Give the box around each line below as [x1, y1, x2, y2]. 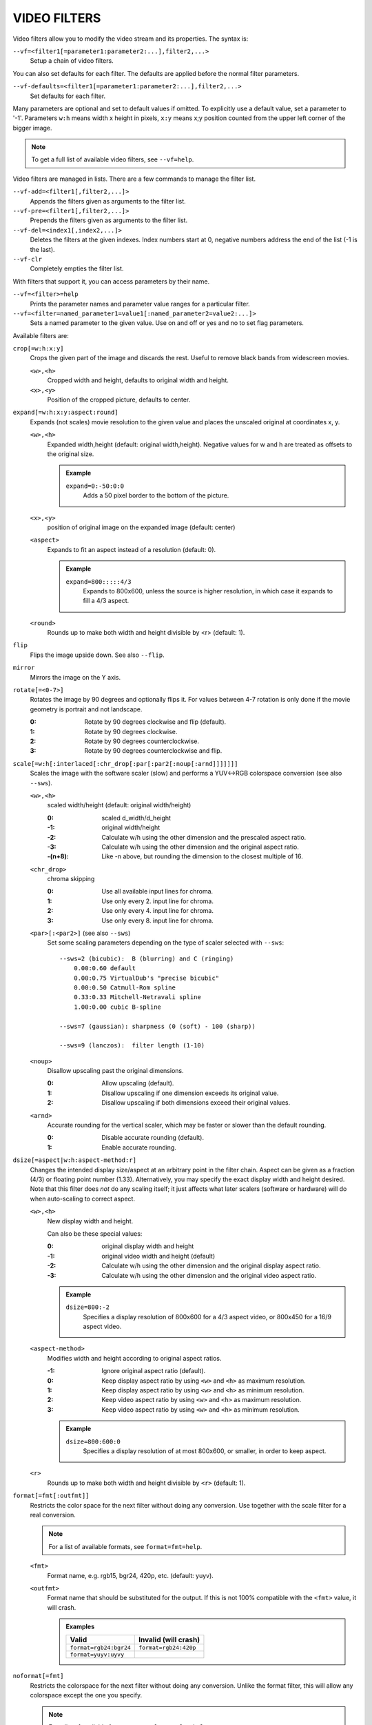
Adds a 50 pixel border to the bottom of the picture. [83, 491, 229, 500]
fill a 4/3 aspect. [83, 597, 130, 605]
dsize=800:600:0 [65, 1437, 121, 1446]
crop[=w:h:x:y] [12, 345, 65, 353]
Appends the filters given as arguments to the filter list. [30, 197, 186, 205]
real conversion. [30, 1510, 76, 1519]
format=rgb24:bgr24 [70, 1644, 131, 1652]
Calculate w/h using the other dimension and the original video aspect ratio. [101, 1271, 317, 1279]
